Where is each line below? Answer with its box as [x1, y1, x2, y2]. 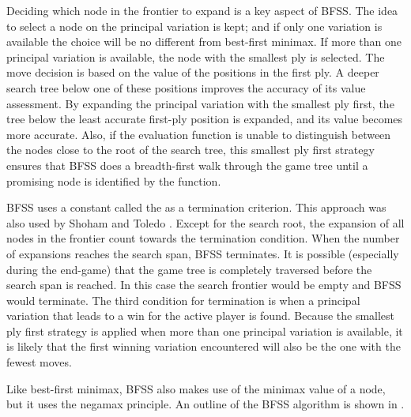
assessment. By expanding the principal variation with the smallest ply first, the [6, 95, 394, 111]
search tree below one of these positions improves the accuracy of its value [6, 79, 366, 96]
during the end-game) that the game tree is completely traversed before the [6, 261, 372, 277]
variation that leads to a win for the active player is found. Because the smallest [6, 307, 395, 324]
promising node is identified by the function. [6, 172, 221, 189]
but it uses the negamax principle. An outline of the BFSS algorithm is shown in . [6, 396, 405, 412]
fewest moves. [6, 354, 72, 370]
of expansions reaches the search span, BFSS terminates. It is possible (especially [6, 245, 399, 261]
